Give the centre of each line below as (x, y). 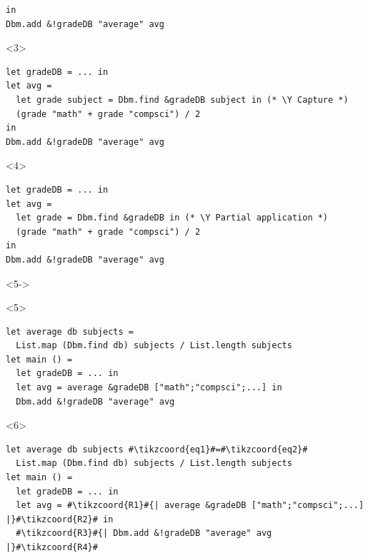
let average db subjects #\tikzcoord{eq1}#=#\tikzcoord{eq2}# (157, 449)
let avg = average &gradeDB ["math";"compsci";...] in (149, 388)
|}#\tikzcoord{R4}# (52, 547)
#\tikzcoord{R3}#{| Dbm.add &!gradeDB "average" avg (144, 533)
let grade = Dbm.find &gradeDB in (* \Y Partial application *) (172, 218)
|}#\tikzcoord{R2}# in (60, 519)
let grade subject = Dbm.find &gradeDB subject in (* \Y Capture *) (182, 100)
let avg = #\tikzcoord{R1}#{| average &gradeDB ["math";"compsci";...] (190, 506)
